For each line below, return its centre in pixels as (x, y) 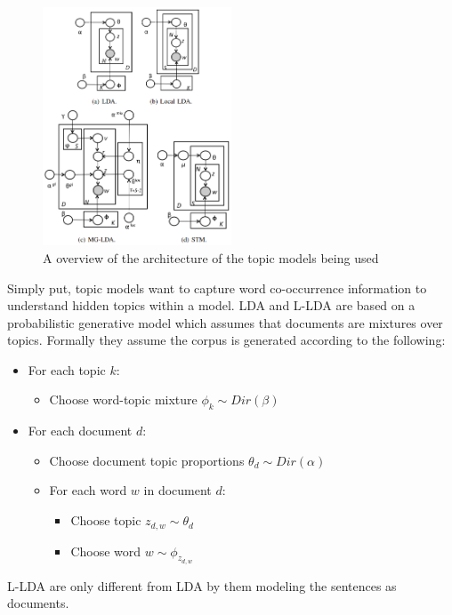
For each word (88, 490)
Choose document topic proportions (147, 460)
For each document (80, 431)
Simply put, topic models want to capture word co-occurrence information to (217, 288)
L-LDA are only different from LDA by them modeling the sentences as (202, 585)
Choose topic (106, 520)
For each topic (67, 369)
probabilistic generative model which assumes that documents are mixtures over (225, 322)
